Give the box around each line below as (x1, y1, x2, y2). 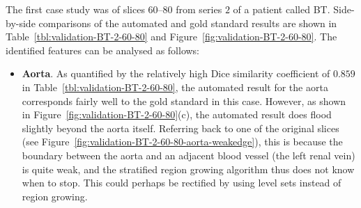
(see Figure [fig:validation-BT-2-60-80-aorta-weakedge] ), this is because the (22, 134, 343, 149)
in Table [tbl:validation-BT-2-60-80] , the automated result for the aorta (22, 79, 328, 94)
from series (176, 2, 222, 16)
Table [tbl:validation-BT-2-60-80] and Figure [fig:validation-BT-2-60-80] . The (6, 29, 337, 44)
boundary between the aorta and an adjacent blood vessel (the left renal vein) (22, 147, 355, 162)
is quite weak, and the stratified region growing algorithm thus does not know (22, 161, 355, 176)
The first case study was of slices (6, 2, 145, 16)
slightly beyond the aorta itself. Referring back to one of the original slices (22, 120, 339, 135)
